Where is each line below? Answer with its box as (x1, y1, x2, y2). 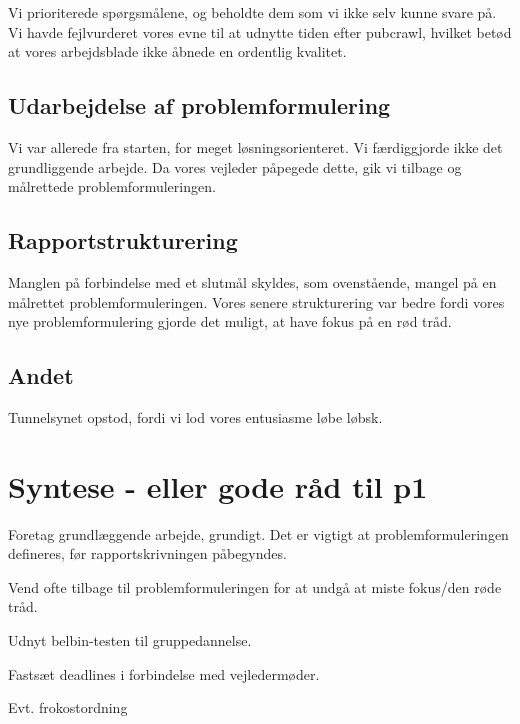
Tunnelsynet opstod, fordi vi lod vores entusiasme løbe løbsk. (8, 406, 383, 427)
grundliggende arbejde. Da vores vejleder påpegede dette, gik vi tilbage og (8, 156, 462, 177)
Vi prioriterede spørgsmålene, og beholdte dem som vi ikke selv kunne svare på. (8, 2, 497, 22)
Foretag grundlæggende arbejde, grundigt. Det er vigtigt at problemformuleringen (8, 523, 509, 544)
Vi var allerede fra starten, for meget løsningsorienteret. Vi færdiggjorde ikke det (8, 136, 503, 157)
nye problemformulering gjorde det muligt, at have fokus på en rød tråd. (8, 311, 452, 332)
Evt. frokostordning (8, 697, 128, 718)
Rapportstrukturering (8, 225, 238, 256)
